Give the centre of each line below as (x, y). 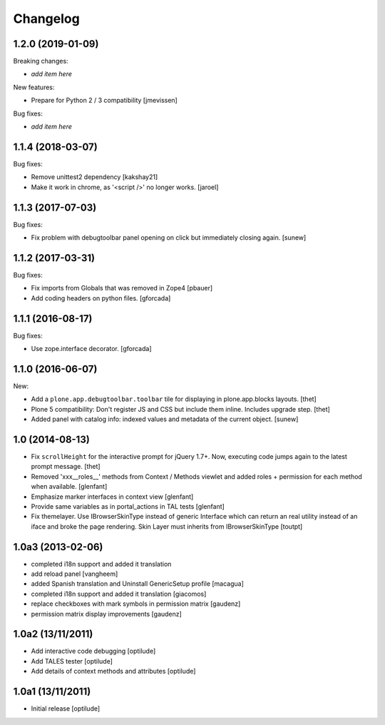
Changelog (46, 19)
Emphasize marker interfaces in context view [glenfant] (112, 497)
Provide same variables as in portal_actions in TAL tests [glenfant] (128, 506)
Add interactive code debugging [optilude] (93, 651)
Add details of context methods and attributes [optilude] (113, 671)
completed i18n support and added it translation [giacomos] (119, 594)
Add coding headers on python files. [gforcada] (101, 298)
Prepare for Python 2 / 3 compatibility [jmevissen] (104, 101)
